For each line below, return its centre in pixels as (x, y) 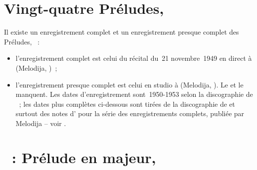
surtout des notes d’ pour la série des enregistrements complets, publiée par (130, 113)
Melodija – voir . (41, 123)
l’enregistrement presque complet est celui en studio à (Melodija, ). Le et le (129, 84)
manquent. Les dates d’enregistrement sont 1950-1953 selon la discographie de (134, 94)
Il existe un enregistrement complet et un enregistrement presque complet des (122, 32)
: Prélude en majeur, (84, 157)
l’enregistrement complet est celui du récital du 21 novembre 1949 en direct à (134, 58)
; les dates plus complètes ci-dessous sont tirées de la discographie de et (127, 104)
